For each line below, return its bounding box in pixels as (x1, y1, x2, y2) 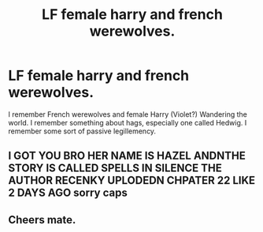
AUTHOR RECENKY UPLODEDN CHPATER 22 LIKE (8, 174, 256, 187)
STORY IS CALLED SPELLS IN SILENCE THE (8, 162, 222, 175)
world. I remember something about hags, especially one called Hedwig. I (8, 118, 247, 127)
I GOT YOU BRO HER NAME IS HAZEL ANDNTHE (8, 149, 246, 163)
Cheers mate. (8, 213, 76, 226)
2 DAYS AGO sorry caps (8, 186, 128, 200)
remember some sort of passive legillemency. (8, 126, 156, 136)
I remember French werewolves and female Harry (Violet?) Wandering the (8, 109, 248, 119)
